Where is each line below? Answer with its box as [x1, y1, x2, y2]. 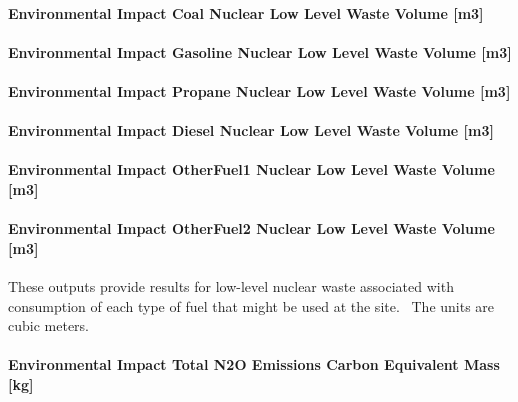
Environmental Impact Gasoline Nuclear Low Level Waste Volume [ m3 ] [8, 41, 512, 62]
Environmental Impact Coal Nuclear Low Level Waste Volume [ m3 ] [8, 2, 484, 23]
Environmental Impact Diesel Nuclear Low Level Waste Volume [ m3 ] [8, 120, 494, 141]
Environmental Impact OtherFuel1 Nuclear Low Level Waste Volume [8, 159, 495, 180]
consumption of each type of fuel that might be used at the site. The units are [8, 295, 495, 316]
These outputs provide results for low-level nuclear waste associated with [8, 275, 454, 296]
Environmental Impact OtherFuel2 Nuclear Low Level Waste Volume [8, 218, 495, 239]
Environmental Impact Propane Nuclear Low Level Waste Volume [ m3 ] [8, 80, 511, 101]
